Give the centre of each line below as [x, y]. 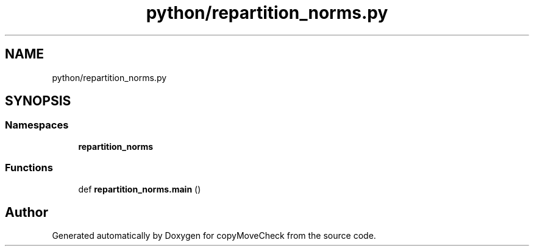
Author [27, 212]
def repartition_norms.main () [140, 189]
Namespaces [37, 125]
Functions [29, 168]
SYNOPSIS [38, 101]
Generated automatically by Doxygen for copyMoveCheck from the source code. [214, 236]
